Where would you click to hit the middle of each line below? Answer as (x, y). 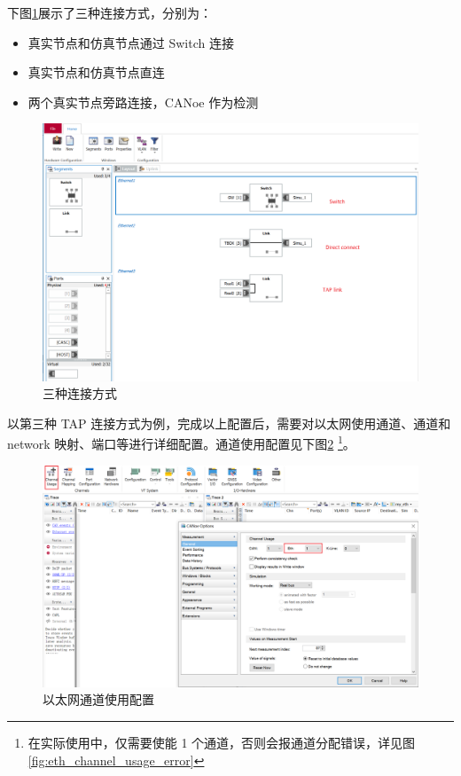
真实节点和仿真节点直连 (96, 72)
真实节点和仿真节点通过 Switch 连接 (131, 42)
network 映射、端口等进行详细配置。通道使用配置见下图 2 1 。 (181, 443)
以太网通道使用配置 (98, 699)
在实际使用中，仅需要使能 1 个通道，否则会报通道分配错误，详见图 (222, 742)
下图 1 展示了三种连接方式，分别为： (109, 12)
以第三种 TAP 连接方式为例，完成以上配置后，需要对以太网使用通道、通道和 (229, 423)
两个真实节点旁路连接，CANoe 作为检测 (143, 102)
